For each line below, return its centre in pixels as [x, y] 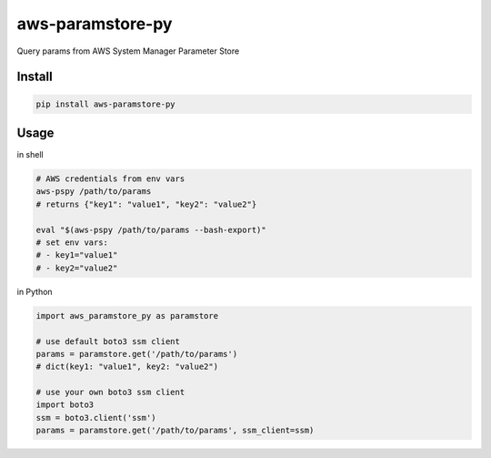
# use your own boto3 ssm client [110, 392]
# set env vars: [72, 242]
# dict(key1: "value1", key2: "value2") [127, 367]
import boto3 [65, 405]
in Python [35, 291]
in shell [30, 155]
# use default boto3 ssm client [108, 341]
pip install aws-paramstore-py [106, 104]
